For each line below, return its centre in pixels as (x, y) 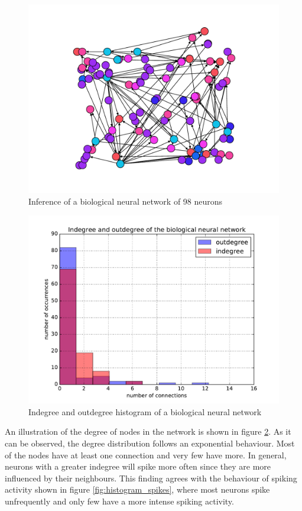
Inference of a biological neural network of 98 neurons (126, 201)
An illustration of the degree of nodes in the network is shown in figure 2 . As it (148, 431)
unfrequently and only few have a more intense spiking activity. (119, 501)
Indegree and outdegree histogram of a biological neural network (145, 411)
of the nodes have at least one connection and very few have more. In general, (146, 455)
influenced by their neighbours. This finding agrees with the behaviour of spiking (151, 478)
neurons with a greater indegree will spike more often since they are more (138, 466)
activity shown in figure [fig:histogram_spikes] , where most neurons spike (137, 489)
